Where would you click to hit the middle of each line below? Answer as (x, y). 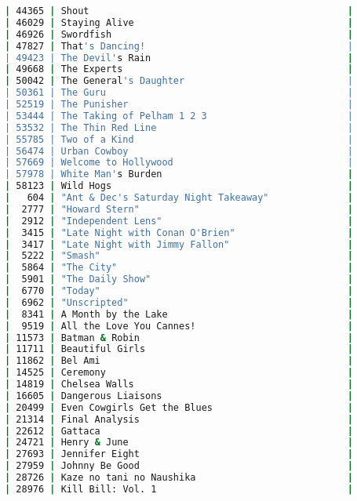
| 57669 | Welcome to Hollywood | (179, 163)
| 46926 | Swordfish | (179, 34)
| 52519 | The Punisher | (179, 104)
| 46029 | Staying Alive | (179, 22)
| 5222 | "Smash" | (179, 256)
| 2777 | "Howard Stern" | (179, 209)
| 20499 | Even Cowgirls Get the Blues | (179, 407)
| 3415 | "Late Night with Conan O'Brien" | (179, 232)
